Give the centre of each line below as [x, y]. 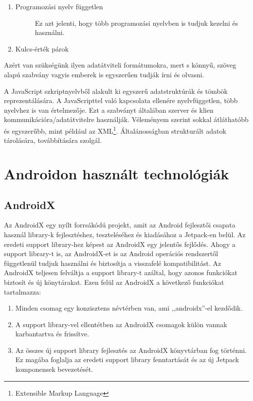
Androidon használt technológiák [117, 173]
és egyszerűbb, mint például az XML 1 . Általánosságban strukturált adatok [115, 130]
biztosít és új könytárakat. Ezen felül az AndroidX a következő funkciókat [114, 282]
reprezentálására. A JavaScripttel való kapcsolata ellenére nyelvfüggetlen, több [121, 100]
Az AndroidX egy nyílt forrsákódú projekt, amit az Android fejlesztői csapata [120, 225]
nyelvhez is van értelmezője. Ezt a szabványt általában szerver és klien [109, 110]
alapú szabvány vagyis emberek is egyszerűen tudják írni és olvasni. [104, 74]
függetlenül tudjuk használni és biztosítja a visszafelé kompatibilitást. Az [113, 263]
